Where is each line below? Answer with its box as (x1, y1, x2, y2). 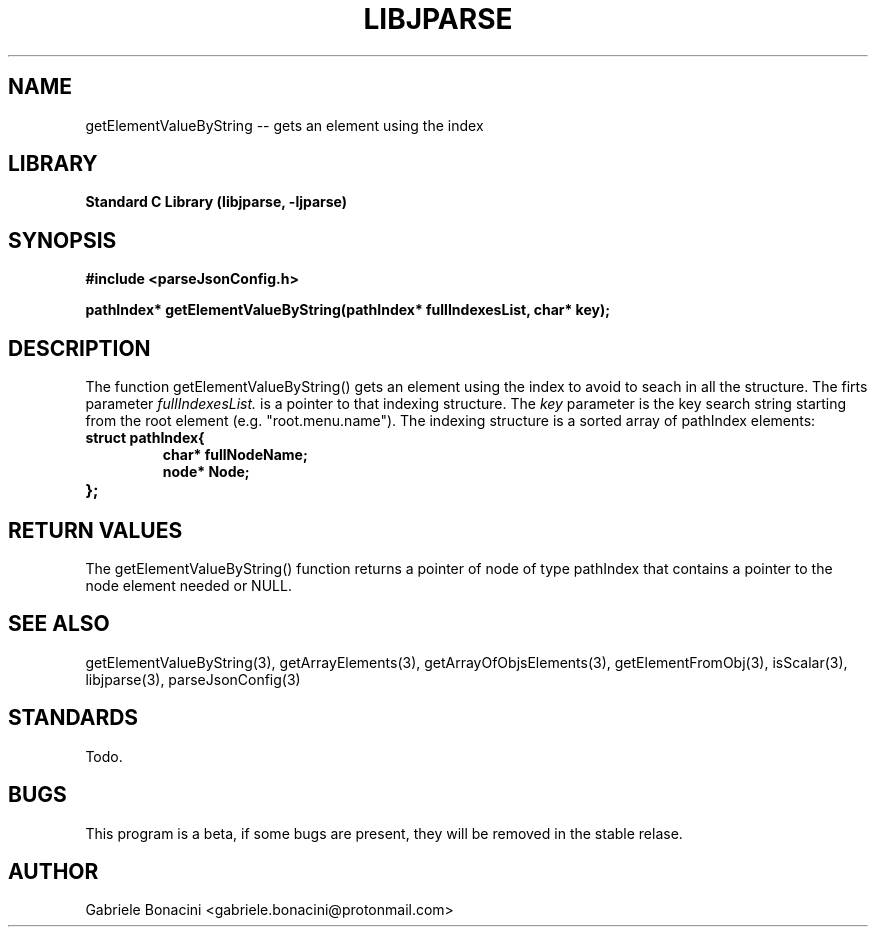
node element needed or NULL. (85, 576, 292, 594)
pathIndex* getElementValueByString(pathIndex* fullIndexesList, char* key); (85, 301, 611, 319)
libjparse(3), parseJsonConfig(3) (85, 670, 301, 688)
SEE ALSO (8, 611, 110, 637)
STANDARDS (8, 705, 139, 731)
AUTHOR (8, 858, 99, 884)
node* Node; (162, 463, 250, 481)
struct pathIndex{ (85, 429, 205, 447)
